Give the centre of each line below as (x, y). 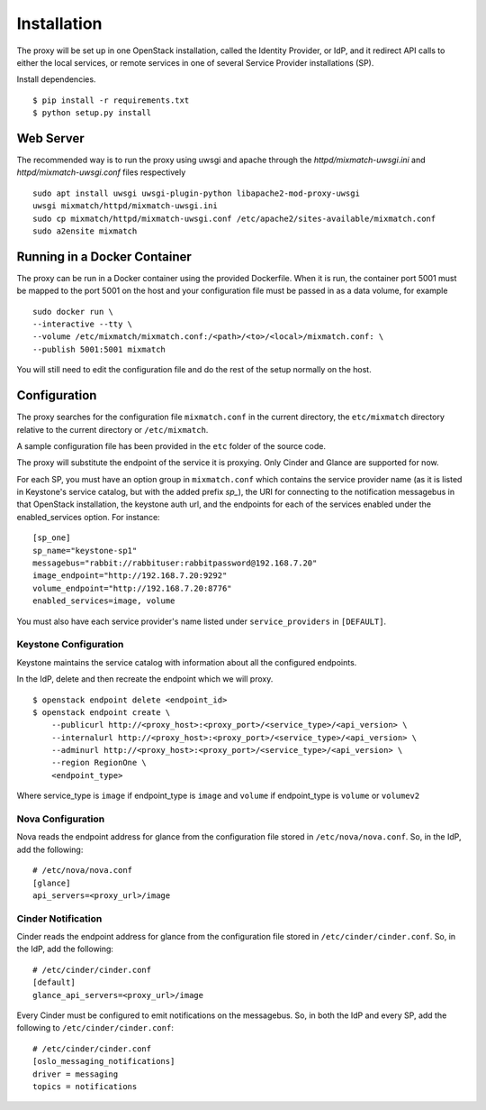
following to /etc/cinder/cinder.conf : (95, 1028)
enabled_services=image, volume (104, 601)
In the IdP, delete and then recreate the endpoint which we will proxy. (145, 679)
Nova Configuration (61, 819)
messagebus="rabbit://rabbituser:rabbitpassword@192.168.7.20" (175, 563)
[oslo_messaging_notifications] (104, 1061)
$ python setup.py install (92, 113)
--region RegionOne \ (99, 763)
